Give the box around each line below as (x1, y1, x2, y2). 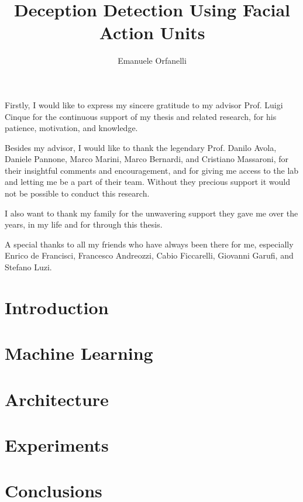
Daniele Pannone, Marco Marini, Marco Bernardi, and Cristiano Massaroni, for (5, 153, 288, 165)
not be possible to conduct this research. (5, 187, 150, 200)
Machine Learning (5, 341, 153, 365)
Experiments (5, 432, 109, 456)
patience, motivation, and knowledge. (5, 122, 138, 134)
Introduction (5, 295, 109, 319)
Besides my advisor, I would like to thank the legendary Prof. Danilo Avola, (5, 141, 277, 153)
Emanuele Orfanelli (118, 54, 187, 67)
